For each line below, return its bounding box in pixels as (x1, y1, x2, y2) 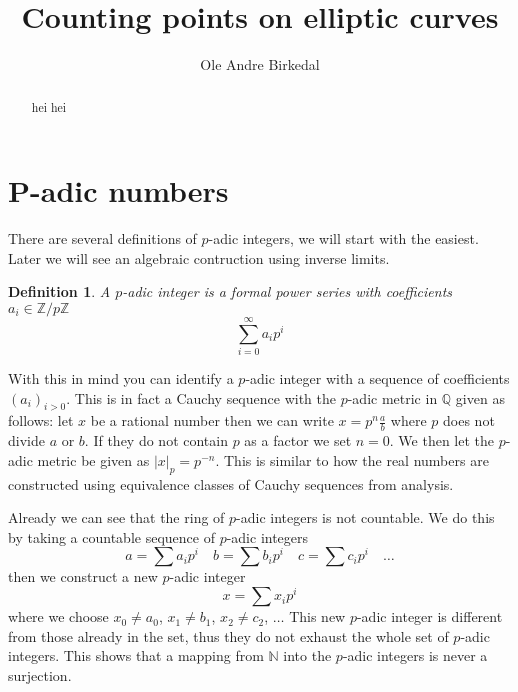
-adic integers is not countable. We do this (236, 507, 495, 528)
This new (289, 606, 346, 627)
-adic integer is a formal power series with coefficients (122, 281, 453, 302)
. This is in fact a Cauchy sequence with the (66, 387, 336, 408)
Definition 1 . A (8, 281, 111, 302)
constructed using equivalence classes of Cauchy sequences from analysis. (8, 473, 454, 494)
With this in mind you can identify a (8, 368, 234, 389)
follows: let (8, 410, 74, 431)
